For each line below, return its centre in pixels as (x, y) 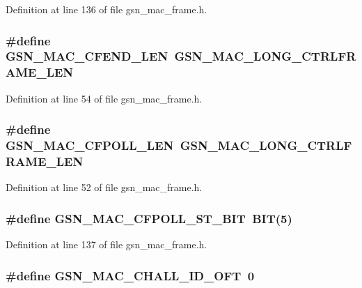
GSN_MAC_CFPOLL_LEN (90, 145)
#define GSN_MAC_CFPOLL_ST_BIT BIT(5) (149, 218)
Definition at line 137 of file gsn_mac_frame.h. (107, 244)
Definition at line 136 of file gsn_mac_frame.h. (107, 9)
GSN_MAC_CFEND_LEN (87, 56)
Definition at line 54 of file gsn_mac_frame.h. (104, 98)
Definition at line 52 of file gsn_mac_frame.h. (104, 187)
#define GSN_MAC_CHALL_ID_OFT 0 (130, 275)
